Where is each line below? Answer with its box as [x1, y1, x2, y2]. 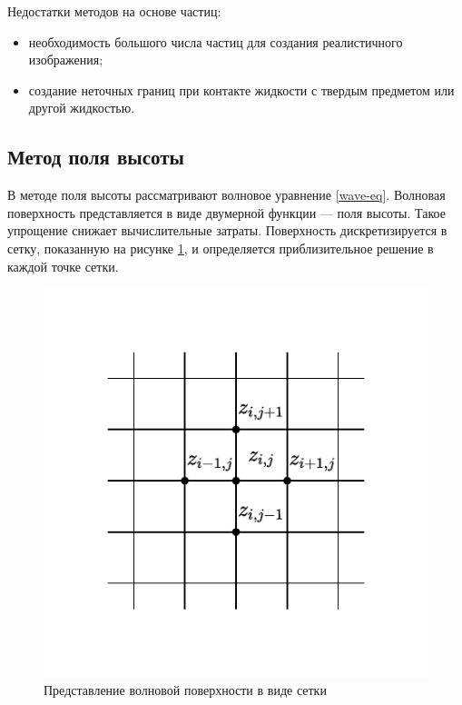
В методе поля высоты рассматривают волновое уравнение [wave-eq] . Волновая [7, 185, 446, 204]
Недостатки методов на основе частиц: [7, 2, 221, 20]
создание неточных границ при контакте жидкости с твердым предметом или [28, 80, 455, 99]
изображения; [28, 50, 103, 69]
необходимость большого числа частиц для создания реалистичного [28, 32, 403, 51]
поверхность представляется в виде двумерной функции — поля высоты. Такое [7, 203, 446, 222]
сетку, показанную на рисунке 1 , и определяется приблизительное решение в [7, 238, 434, 257]
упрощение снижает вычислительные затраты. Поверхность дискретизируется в [7, 221, 447, 240]
